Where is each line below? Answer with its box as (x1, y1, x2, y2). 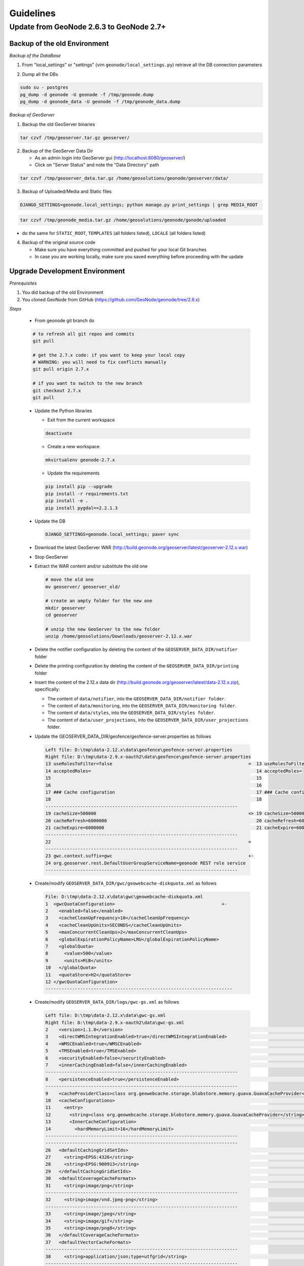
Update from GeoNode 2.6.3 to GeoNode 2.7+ (9, 22, 166, 31)
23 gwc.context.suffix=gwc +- (45, 853, 254, 859)
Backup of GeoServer (9, 112, 55, 118)
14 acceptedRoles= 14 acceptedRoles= (45, 768, 302, 774)
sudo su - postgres (20, 85, 68, 91)
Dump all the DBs (22, 71, 58, 77)
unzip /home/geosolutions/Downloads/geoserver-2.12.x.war (45, 634, 193, 639)
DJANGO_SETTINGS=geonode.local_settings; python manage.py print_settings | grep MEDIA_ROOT (20, 202, 258, 208)
